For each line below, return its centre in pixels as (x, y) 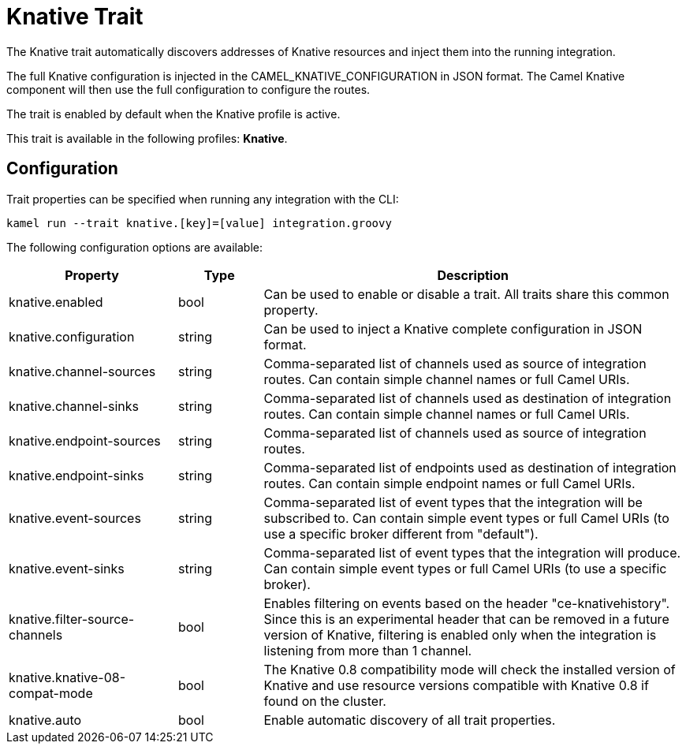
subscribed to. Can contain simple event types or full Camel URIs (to (466, 518)
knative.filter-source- (72, 619)
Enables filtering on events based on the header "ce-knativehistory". (467, 603)
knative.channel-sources (82, 371)
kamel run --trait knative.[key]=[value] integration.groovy (199, 223)
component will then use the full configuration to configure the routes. (188, 89)
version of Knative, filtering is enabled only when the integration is (460, 634)
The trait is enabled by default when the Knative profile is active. (173, 114)
